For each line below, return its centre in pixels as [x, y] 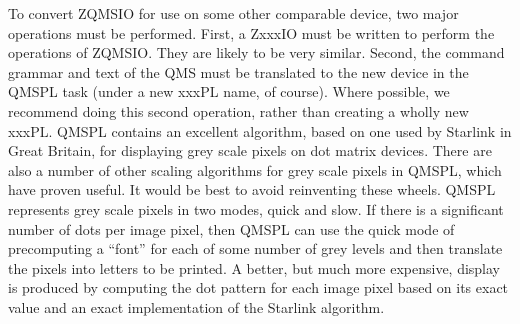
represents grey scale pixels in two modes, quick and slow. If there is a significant [256, 208]
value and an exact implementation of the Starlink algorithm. [196, 306]
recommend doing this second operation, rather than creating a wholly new [238, 110]
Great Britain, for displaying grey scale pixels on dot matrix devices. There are [250, 150]
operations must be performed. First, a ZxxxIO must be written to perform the [251, 32]
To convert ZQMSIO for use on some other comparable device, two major [233, 13]
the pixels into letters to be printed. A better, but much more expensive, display [254, 267]
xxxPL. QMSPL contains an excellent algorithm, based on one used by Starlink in [260, 130]
